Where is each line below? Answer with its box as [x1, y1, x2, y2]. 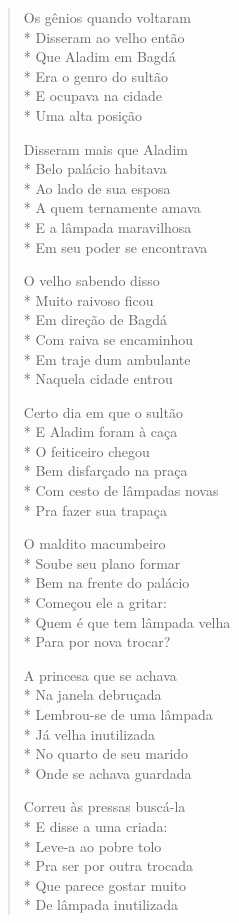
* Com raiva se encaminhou [23, 328, 194, 349]
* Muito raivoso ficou [23, 289, 154, 310]
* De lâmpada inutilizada [23, 894, 179, 915]
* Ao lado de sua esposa [23, 177, 171, 198]
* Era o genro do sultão [23, 65, 169, 86]
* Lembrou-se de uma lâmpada [23, 704, 213, 724]
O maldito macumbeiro [23, 533, 166, 554]
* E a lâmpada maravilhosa [23, 216, 192, 237]
